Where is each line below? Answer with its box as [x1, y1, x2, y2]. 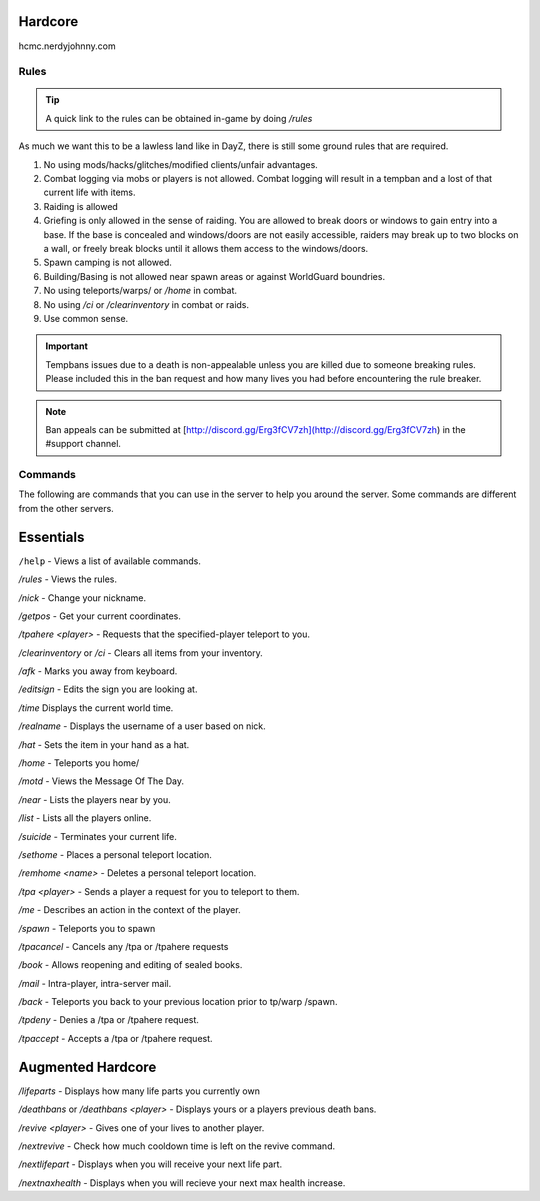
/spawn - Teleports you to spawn [18, 922, 156, 934]
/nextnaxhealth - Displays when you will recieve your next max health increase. [18, 1176, 346, 1189]
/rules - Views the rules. [18, 573, 117, 585]
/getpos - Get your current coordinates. [18, 610, 182, 622]
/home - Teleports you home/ [18, 757, 140, 769]
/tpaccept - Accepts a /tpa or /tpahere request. [18, 1032, 214, 1044]
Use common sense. [43, 312, 129, 324]
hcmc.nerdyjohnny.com [18, 40, 116, 52]
